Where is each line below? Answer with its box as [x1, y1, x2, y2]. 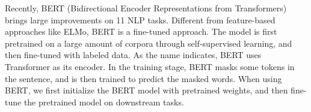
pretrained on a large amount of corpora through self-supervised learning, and [5, 37, 292, 49]
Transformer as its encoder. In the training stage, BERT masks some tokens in [5, 60, 295, 72]
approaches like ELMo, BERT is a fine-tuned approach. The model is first [5, 25, 277, 38]
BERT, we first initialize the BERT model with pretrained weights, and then [5, 84, 288, 96]
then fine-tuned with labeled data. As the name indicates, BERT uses [5, 49, 262, 61]
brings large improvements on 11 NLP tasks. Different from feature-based [5, 13, 276, 26]
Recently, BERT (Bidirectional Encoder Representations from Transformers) [5, 2, 287, 14]
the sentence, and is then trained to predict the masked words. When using [5, 72, 282, 84]
